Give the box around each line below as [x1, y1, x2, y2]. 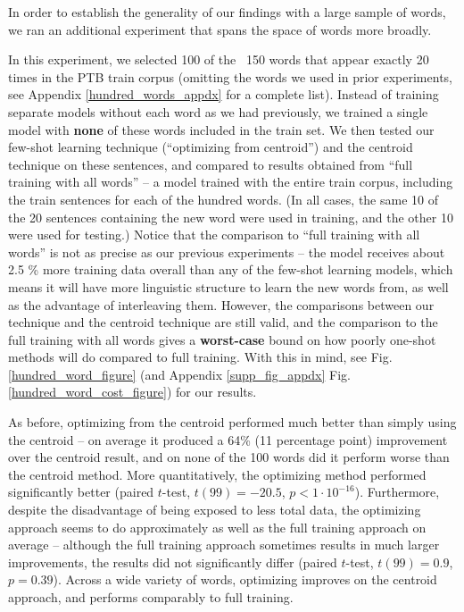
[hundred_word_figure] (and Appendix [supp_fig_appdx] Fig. [8, 365, 351, 383]
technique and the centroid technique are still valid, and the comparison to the [8, 313, 438, 331]
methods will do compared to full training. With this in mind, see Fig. [8, 348, 393, 366]
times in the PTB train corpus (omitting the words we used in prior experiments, [8, 67, 452, 86]
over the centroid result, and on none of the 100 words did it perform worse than [8, 448, 450, 466]
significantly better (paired [8, 482, 154, 501]
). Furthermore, [354, 482, 440, 501]
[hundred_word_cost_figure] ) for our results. [8, 382, 257, 401]
